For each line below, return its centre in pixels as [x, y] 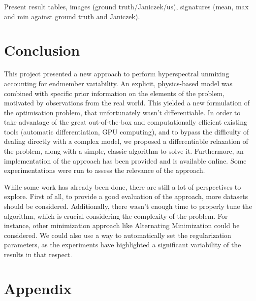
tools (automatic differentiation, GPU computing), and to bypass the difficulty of [127, 131]
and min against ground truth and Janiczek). [72, 16]
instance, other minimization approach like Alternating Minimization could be [122, 225]
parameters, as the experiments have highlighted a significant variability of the [123, 245]
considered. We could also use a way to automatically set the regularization [118, 235]
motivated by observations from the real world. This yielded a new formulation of [127, 103]
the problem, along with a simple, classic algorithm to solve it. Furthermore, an [124, 151]
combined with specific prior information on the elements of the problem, [114, 93]
